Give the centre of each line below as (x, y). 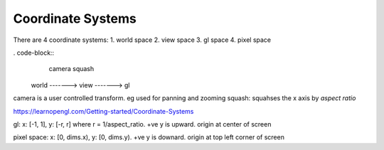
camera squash (71, 69)
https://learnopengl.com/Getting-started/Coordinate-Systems (103, 111)
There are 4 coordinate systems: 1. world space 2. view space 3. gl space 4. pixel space (142, 40)
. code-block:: (34, 53)
